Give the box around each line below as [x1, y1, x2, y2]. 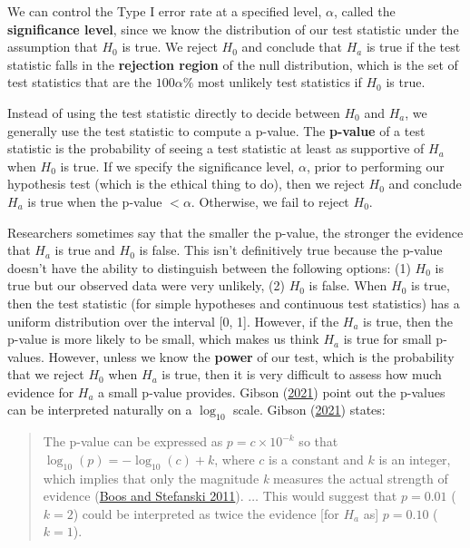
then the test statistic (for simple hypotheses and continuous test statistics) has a [7, 293, 460, 312]
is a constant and [269, 449, 364, 468]
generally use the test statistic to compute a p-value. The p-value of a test [7, 121, 426, 140]
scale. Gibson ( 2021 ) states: [233, 400, 386, 419]
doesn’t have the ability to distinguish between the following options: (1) [7, 258, 411, 277]
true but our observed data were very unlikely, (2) [7, 276, 285, 295]
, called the [333, 2, 396, 20]
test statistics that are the [7, 73, 152, 92]
